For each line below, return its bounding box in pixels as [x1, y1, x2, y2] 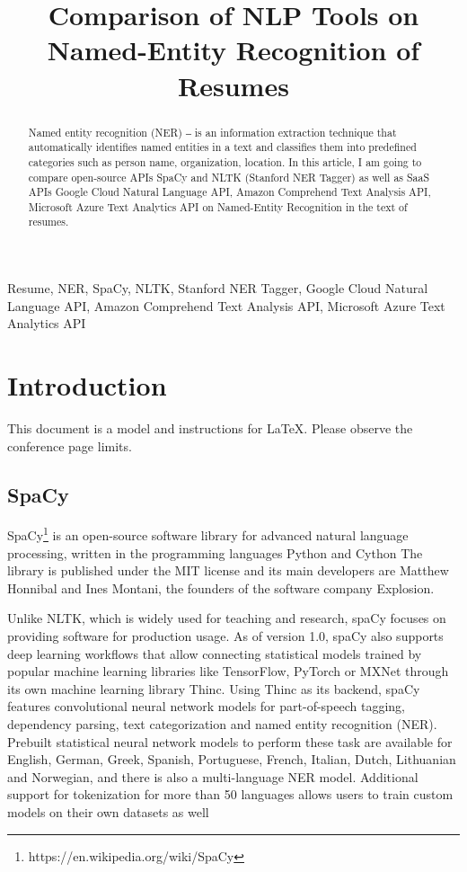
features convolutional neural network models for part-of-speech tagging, [7, 697, 406, 716]
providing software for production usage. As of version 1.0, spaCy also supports [7, 627, 444, 645]
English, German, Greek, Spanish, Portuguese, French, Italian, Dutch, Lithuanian [7, 750, 456, 769]
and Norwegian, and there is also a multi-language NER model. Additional [7, 767, 419, 786]
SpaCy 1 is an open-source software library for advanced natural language [7, 523, 409, 545]
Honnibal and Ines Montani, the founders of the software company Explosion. [7, 578, 435, 597]
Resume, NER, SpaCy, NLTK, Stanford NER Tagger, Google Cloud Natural [7, 279, 428, 298]
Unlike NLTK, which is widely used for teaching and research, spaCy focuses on [7, 609, 446, 627]
